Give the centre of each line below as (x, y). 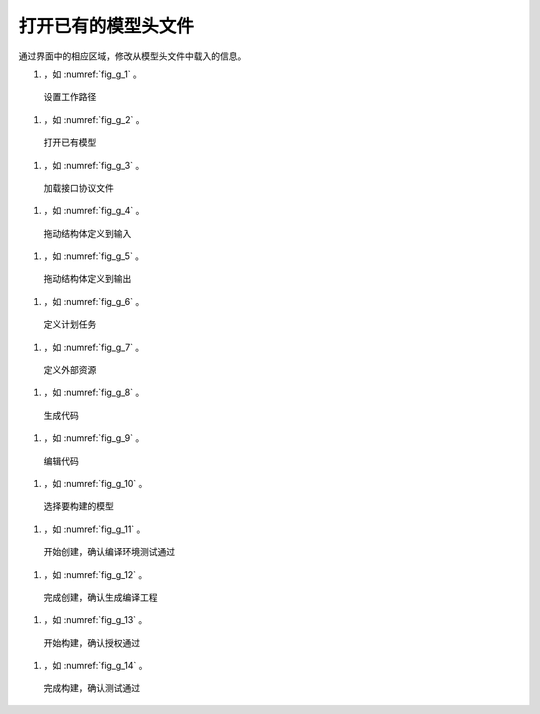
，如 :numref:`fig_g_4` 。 (94, 211)
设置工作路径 (70, 97)
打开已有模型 (70, 142)
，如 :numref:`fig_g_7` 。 (94, 347)
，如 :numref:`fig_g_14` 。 (95, 666)
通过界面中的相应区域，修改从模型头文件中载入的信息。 (132, 56)
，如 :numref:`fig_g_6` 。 (94, 301)
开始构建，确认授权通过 (91, 642)
